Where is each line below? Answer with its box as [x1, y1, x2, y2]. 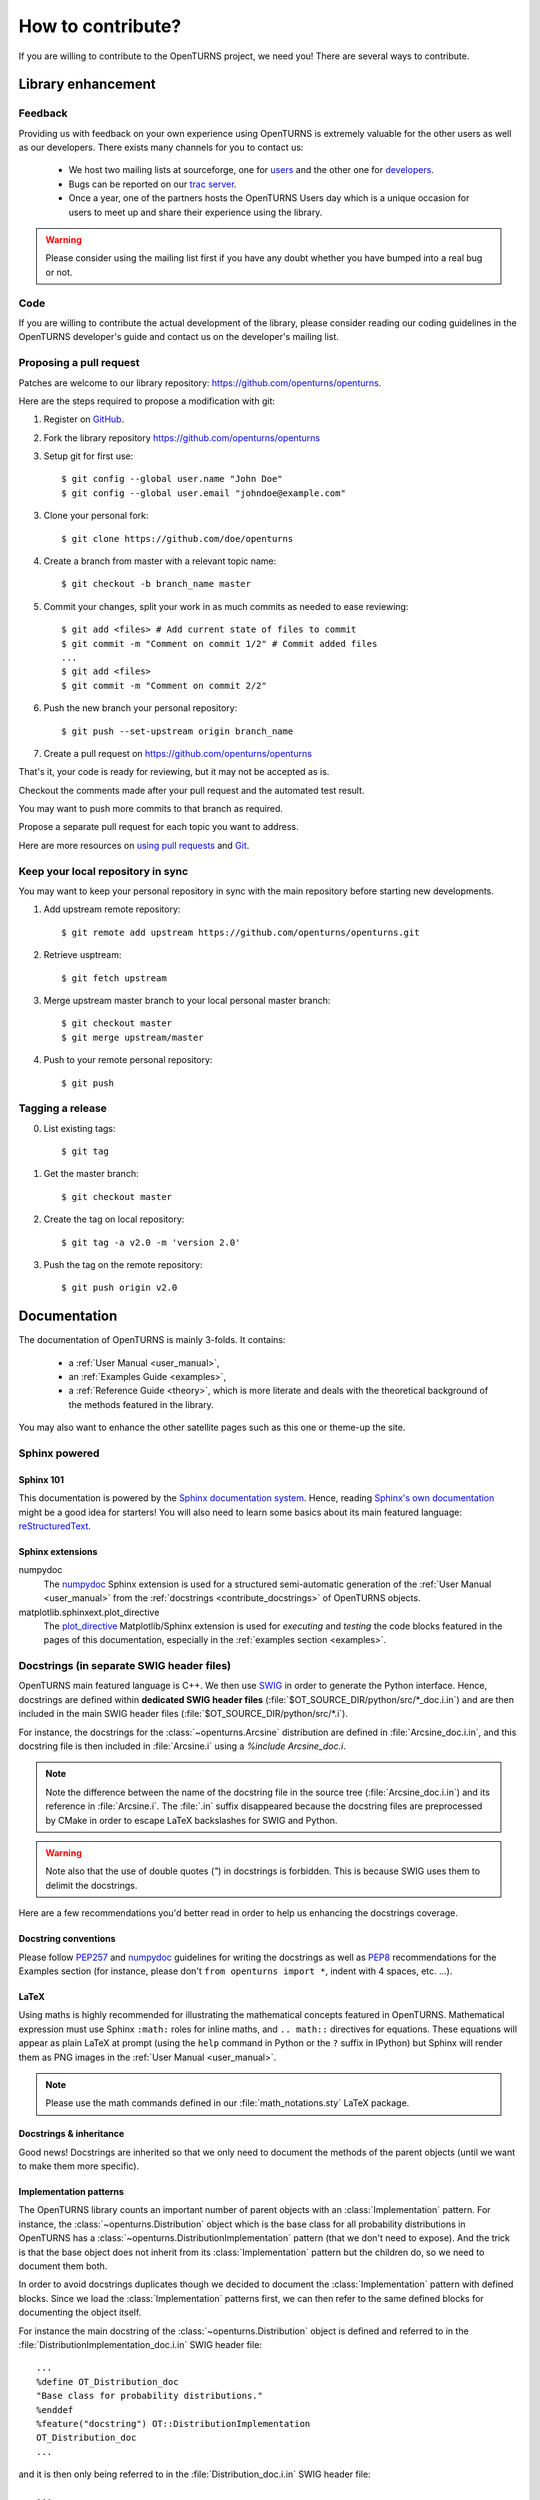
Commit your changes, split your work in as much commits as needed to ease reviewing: [43, 600, 409, 612]
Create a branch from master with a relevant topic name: [43, 555, 277, 567]
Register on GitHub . [43, 413, 125, 425]
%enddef [36, 2404, 74, 2415]
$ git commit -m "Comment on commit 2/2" [61, 680, 267, 691]
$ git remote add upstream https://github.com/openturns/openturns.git [61, 926, 420, 938]
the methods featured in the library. [68, 1398, 214, 1410]
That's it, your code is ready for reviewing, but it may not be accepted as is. [18, 766, 330, 778]
